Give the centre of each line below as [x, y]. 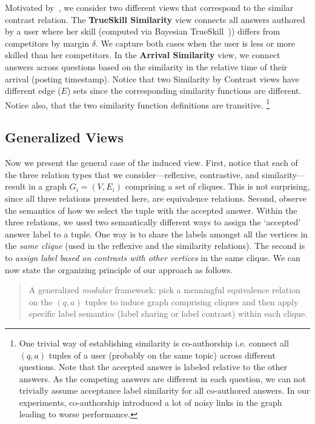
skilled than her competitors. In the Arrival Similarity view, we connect [143, 55]
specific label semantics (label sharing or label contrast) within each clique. [168, 313]
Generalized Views [64, 137]
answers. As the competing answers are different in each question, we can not [162, 378]
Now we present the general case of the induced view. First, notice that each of [151, 163]
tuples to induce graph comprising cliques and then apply [192, 301]
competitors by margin [47, 43]
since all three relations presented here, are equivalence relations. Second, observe [156, 198]
